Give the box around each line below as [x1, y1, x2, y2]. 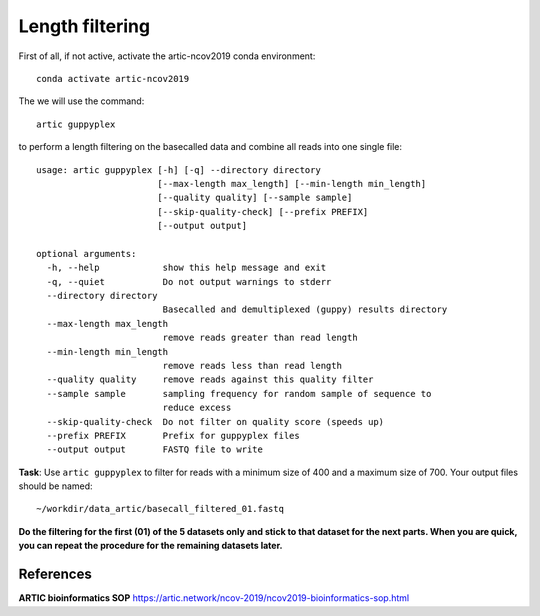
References [18, 566, 92, 583]
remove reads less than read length [162, 360, 342, 371]
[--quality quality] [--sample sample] [156, 192, 353, 204]
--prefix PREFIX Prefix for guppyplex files [46, 430, 300, 441]
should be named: [18, 480, 94, 492]
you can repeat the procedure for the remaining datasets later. [18, 540, 283, 552]
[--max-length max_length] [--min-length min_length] [156, 178, 427, 189]
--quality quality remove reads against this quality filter [46, 374, 374, 385]
